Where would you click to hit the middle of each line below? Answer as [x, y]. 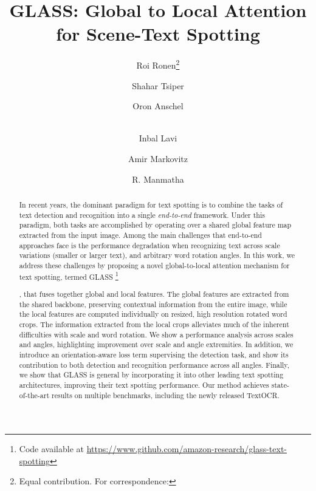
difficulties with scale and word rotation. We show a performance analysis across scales [156, 334]
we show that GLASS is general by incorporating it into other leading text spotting [151, 375]
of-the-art [34, 395]
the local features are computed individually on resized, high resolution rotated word [153, 314]
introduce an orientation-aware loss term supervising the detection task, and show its [154, 354]
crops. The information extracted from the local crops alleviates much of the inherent [154, 324]
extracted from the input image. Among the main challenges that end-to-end [140, 235]
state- [280, 384]
